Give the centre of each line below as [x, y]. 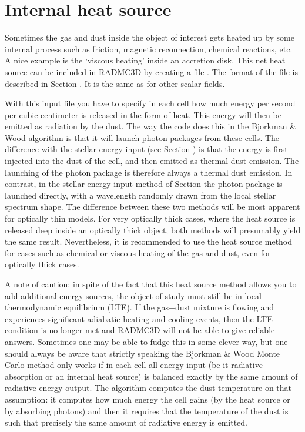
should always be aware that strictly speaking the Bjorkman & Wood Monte [143, 353]
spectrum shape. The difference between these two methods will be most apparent [152, 207]
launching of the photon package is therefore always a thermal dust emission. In [149, 172]
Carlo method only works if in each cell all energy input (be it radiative [134, 365]
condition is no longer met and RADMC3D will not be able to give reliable [140, 330]
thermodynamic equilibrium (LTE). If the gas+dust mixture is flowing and [140, 307]
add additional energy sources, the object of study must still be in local [133, 295]
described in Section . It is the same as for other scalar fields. [115, 83]
